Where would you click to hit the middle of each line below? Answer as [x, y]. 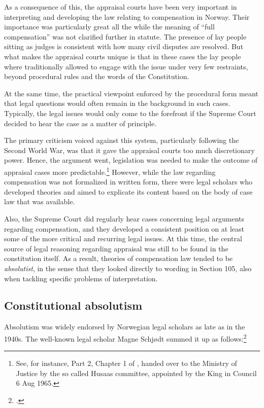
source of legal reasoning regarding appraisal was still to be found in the [116, 248]
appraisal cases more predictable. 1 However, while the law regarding [110, 171]
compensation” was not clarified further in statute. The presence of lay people [125, 36]
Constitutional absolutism [73, 305]
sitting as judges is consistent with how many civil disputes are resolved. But [124, 46]
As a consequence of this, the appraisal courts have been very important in [121, 7]
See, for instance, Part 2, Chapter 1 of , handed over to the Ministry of [126, 363]
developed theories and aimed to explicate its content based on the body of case [128, 191]
